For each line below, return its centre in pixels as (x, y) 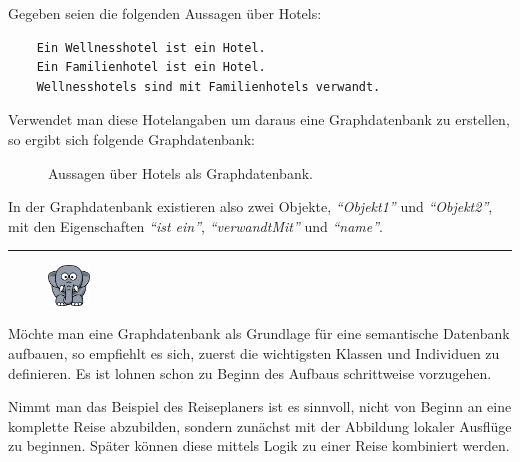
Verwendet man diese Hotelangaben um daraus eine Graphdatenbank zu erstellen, (259, 119)
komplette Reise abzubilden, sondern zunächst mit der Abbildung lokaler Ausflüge (260, 425)
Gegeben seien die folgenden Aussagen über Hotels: (165, 13)
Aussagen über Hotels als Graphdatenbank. (180, 172)
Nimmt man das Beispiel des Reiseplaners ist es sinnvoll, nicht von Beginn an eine (260, 406)
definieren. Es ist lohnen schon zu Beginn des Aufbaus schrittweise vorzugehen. (250, 372)
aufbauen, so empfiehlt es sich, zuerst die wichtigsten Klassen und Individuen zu (254, 352)
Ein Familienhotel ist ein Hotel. (151, 67)
